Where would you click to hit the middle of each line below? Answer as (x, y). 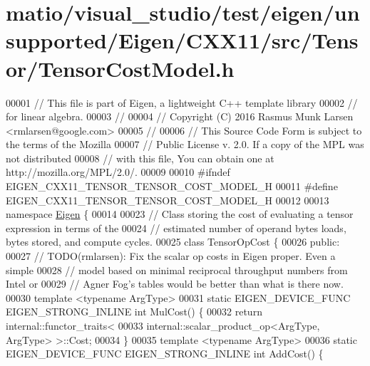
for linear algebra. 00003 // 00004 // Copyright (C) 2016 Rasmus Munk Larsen (180, 116)
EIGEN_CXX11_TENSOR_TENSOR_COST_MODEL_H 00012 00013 (168, 200)
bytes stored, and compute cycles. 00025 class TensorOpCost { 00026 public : (173, 242)
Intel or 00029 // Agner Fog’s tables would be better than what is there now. (175, 284)
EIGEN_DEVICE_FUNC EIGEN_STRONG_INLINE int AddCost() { (165, 354)
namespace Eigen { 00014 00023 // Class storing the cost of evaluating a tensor (180, 214)
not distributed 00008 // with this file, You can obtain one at (140, 158)
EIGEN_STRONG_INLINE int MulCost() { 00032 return (134, 312)
